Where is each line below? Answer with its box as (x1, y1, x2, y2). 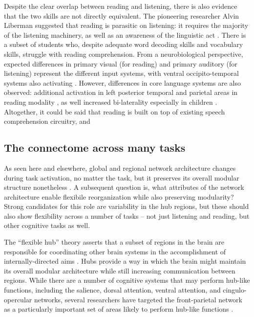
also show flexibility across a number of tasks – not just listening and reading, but (4, 210, 250, 221)
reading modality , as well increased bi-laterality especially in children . (4, 96, 217, 107)
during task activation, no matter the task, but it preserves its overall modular (4, 172, 239, 182)
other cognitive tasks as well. (4, 220, 90, 230)
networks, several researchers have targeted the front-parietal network (34, 294, 242, 304)
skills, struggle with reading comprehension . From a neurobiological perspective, (4, 48, 243, 59)
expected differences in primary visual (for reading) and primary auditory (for (4, 58, 237, 68)
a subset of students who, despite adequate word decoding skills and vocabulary (4, 39, 243, 49)
